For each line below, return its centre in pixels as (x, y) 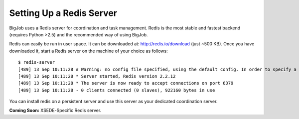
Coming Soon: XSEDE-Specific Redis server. (55, 111)
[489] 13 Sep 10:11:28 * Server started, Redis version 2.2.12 (97, 76)
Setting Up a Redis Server (63, 13)
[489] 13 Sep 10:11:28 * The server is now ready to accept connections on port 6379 (126, 83)
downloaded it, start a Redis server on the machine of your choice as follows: (88, 51)
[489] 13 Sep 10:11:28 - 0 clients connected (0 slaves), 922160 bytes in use (117, 90)
